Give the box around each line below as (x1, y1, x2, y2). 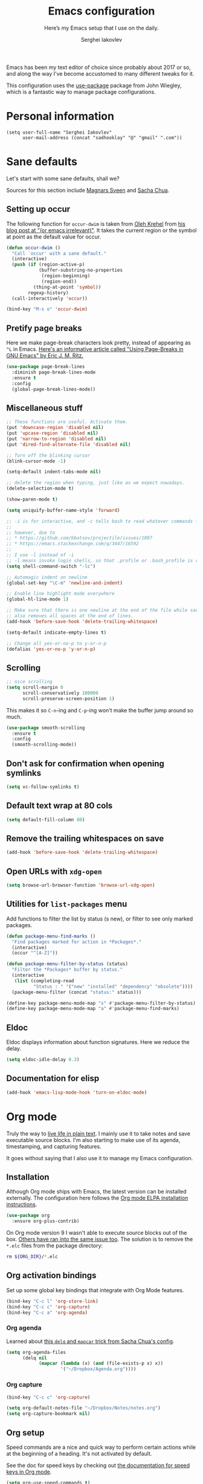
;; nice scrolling (6, 679, 53, 685)
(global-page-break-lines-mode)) (11, 386, 96, 392)
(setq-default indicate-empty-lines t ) (6, 629, 107, 635)
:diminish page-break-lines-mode (11, 369, 96, 375)
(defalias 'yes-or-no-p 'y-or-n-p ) (6, 646, 96, 652)
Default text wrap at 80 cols (6, 801, 113, 811)
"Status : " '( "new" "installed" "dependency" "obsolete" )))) (33, 983, 193, 990)
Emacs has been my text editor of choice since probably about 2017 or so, (6, 64, 192, 71)
